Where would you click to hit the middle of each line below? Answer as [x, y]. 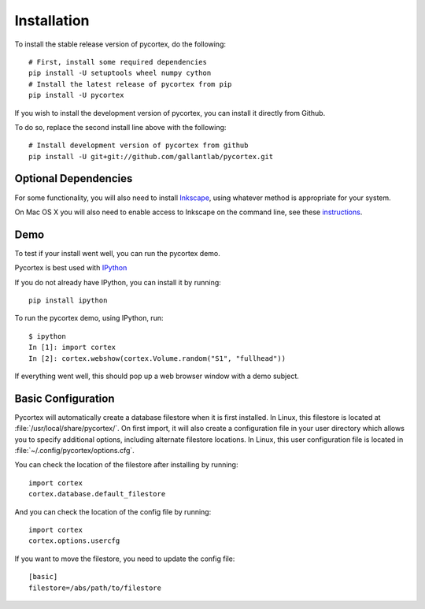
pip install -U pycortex [76, 95]
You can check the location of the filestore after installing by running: [126, 465]
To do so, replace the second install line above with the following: [120, 127]
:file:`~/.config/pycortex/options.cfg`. [75, 451]
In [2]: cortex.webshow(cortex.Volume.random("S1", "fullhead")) [157, 358]
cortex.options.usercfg [74, 541]
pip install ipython [68, 301]
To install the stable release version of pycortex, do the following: [120, 44]
